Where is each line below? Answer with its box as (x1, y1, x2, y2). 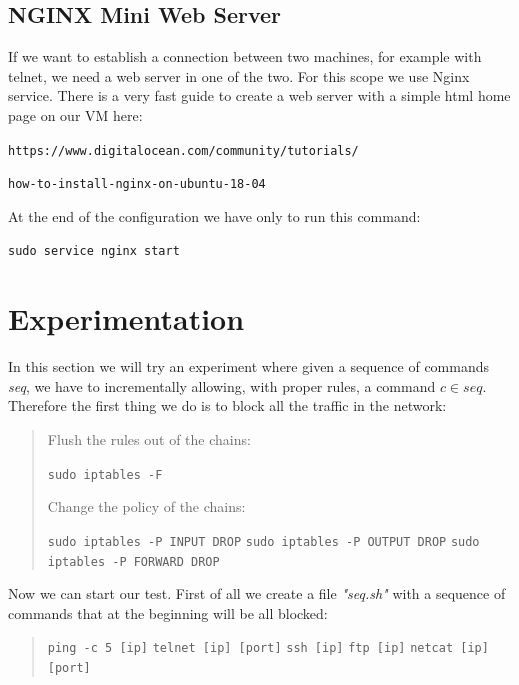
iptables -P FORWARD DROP (47, 554, 220, 569)
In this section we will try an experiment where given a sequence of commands (8, 356, 490, 377)
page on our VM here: (8, 104, 143, 125)
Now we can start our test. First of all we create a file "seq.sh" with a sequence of (8, 583, 506, 604)
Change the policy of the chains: (47, 496, 246, 517)
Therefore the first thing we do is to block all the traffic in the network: (8, 395, 447, 416)
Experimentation (8, 298, 245, 339)
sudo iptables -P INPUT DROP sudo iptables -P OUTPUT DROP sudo (47, 534, 480, 549)
